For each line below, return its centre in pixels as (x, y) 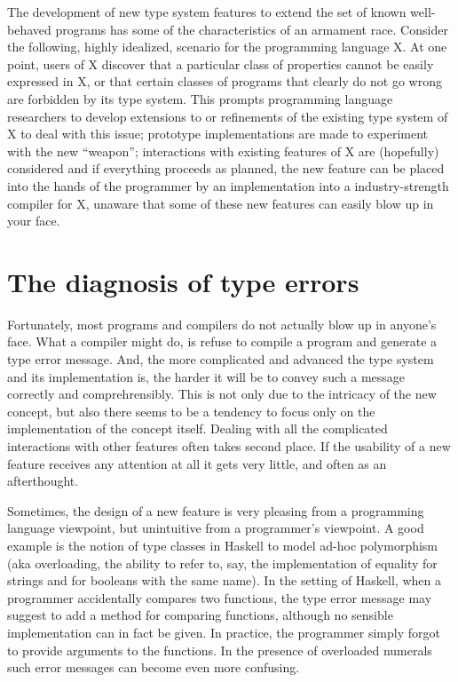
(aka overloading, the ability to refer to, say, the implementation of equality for (222, 563)
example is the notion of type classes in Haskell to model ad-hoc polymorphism (223, 545)
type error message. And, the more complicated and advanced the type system (221, 359)
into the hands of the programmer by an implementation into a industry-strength (228, 185)
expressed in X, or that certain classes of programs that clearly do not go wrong (225, 81)
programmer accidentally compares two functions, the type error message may (220, 597)
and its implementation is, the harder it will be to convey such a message (206, 376)
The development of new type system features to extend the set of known (207, 12)
